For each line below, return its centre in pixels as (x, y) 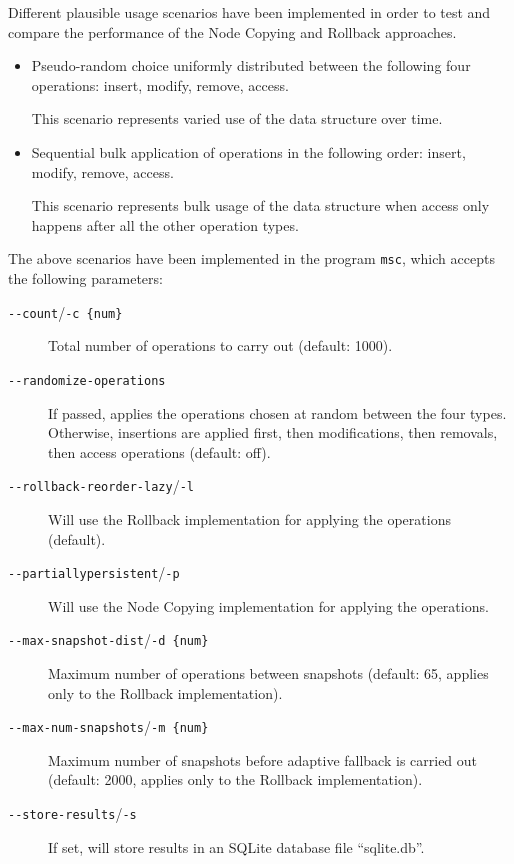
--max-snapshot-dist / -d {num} (108, 639)
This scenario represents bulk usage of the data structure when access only (260, 205)
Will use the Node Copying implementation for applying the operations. (268, 605)
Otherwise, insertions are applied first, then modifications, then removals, (273, 432)
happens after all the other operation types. (165, 224)
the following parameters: (85, 278)
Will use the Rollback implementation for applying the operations (249, 518)
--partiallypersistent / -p (94, 572)
